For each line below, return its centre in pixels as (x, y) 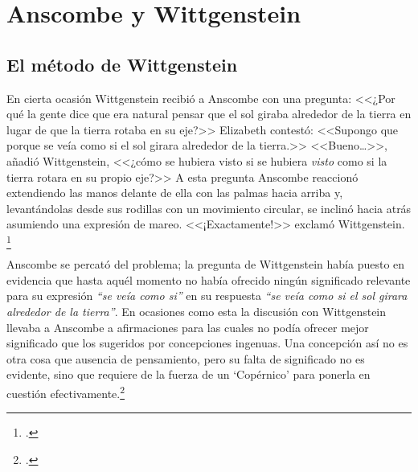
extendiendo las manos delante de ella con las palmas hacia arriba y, (175, 193)
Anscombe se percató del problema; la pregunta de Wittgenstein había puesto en (206, 264)
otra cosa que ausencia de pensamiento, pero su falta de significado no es (186, 358)
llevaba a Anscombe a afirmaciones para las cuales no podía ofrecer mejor (188, 327)
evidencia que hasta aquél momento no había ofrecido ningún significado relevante (209, 279)
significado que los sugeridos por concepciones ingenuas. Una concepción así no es (207, 343)
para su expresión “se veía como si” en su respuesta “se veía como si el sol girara (207, 296)
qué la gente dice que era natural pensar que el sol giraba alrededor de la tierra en (209, 114)
